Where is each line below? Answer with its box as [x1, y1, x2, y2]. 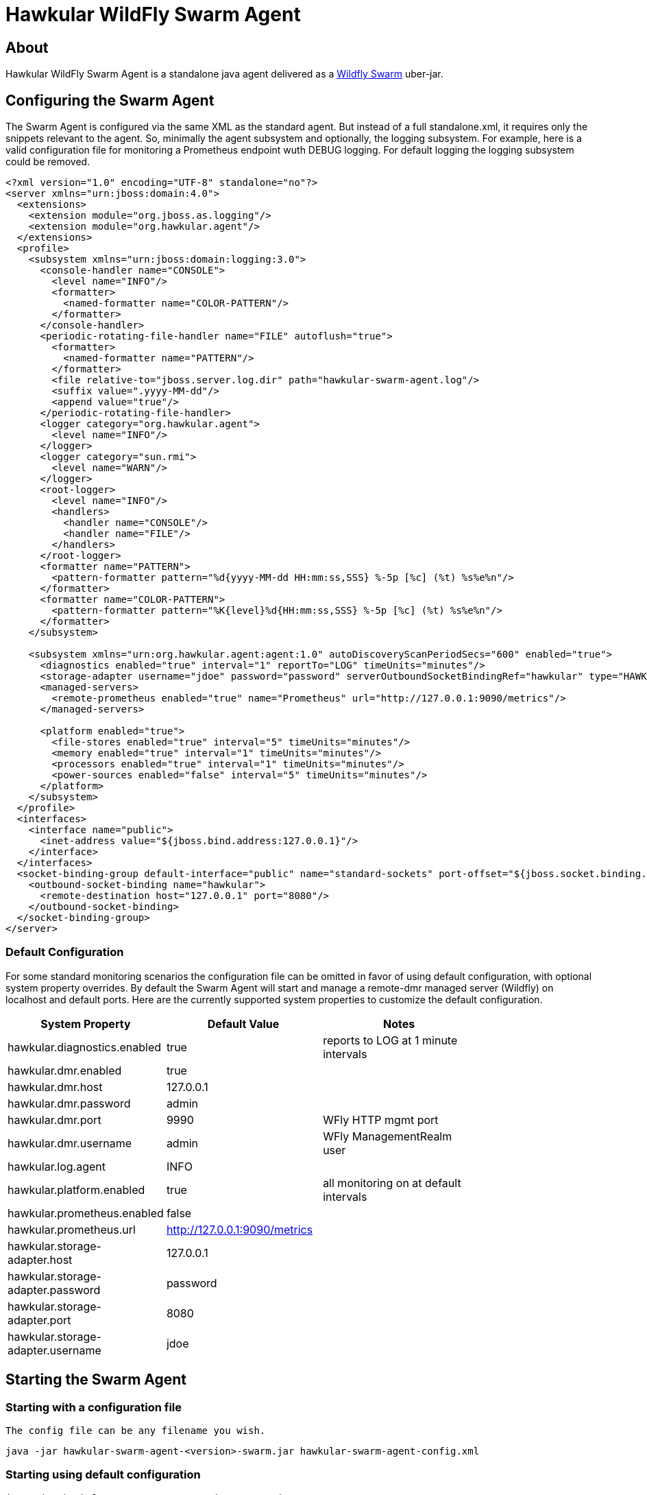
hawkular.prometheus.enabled [8, 1206, 164, 1220]
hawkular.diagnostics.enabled [8, 1040, 162, 1054]
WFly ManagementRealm [323, 1129, 452, 1143]
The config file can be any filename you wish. [5, 1424, 266, 1436]
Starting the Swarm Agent [5, 1371, 187, 1389]
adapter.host [8, 1252, 73, 1267]
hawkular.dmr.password [8, 1096, 131, 1110]
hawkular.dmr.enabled [8, 1063, 122, 1077]
